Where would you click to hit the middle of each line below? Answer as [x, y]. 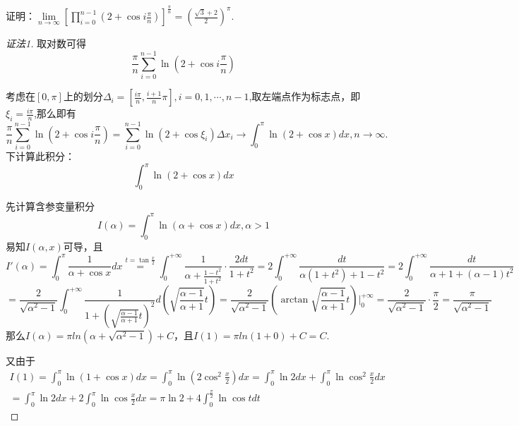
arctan [294, 300]
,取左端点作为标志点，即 [305, 96]
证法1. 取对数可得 [46, 43]
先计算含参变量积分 [50, 206]
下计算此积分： [40, 156]
